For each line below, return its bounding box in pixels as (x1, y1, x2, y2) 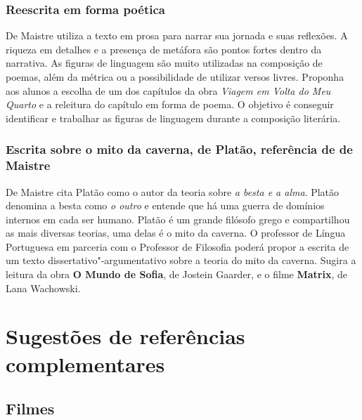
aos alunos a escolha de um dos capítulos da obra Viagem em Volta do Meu (6, 83, 331, 98)
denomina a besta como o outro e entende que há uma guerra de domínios (6, 198, 325, 213)
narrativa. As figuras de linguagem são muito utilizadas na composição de (6, 55, 323, 70)
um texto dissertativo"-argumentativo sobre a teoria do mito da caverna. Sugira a (6, 253, 356, 268)
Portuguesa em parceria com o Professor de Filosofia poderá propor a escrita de (6, 239, 349, 254)
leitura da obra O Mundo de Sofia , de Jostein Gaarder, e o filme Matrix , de (6, 267, 347, 282)
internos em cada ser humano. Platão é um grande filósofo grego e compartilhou (6, 211, 350, 226)
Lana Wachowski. (6, 280, 81, 295)
